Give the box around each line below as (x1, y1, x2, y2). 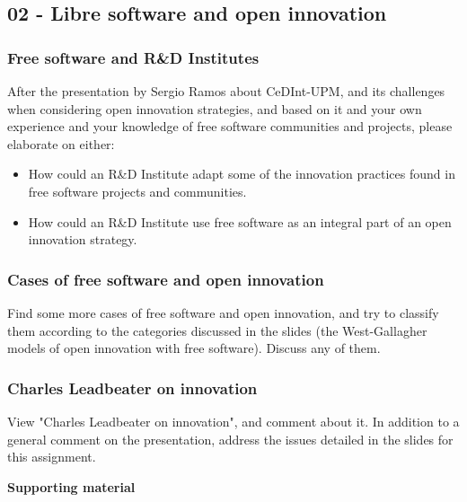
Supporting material (7, 477, 136, 496)
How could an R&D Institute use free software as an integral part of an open (28, 212, 452, 231)
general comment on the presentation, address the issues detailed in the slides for (7, 429, 454, 448)
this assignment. (7, 447, 96, 466)
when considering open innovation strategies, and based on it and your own (7, 99, 422, 118)
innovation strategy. (28, 230, 137, 249)
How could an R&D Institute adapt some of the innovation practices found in (28, 164, 455, 183)
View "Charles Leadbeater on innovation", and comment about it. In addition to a (7, 411, 460, 430)
